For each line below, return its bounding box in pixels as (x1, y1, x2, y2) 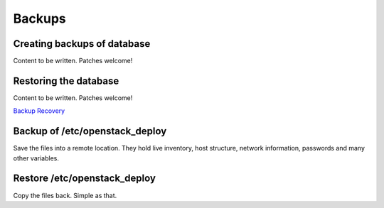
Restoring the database (13, 75, 119, 87)
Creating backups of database (13, 38, 151, 50)
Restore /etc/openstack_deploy (13, 173, 156, 185)
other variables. (13, 153, 60, 163)
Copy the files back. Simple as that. (13, 191, 117, 199)
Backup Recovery (13, 106, 65, 115)
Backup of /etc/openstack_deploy (13, 125, 167, 138)
